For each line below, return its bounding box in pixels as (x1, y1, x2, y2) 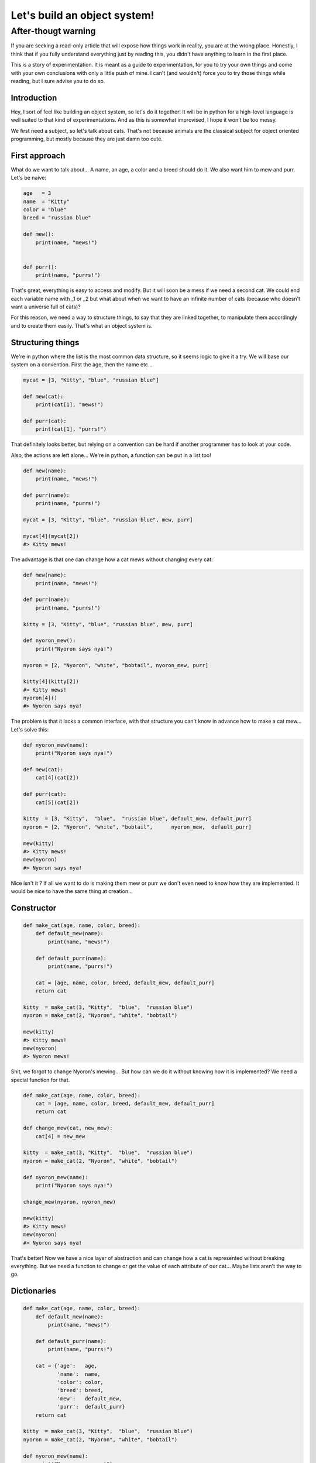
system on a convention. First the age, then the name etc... (11, 361, 153, 368)
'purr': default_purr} (57, 1403, 125, 1410)
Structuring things (11, 337, 80, 348)
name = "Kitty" (23, 198, 70, 205)
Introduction (11, 92, 57, 102)
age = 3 (23, 190, 51, 197)
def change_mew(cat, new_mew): (23, 1125, 114, 1132)
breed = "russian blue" (23, 214, 92, 221)
